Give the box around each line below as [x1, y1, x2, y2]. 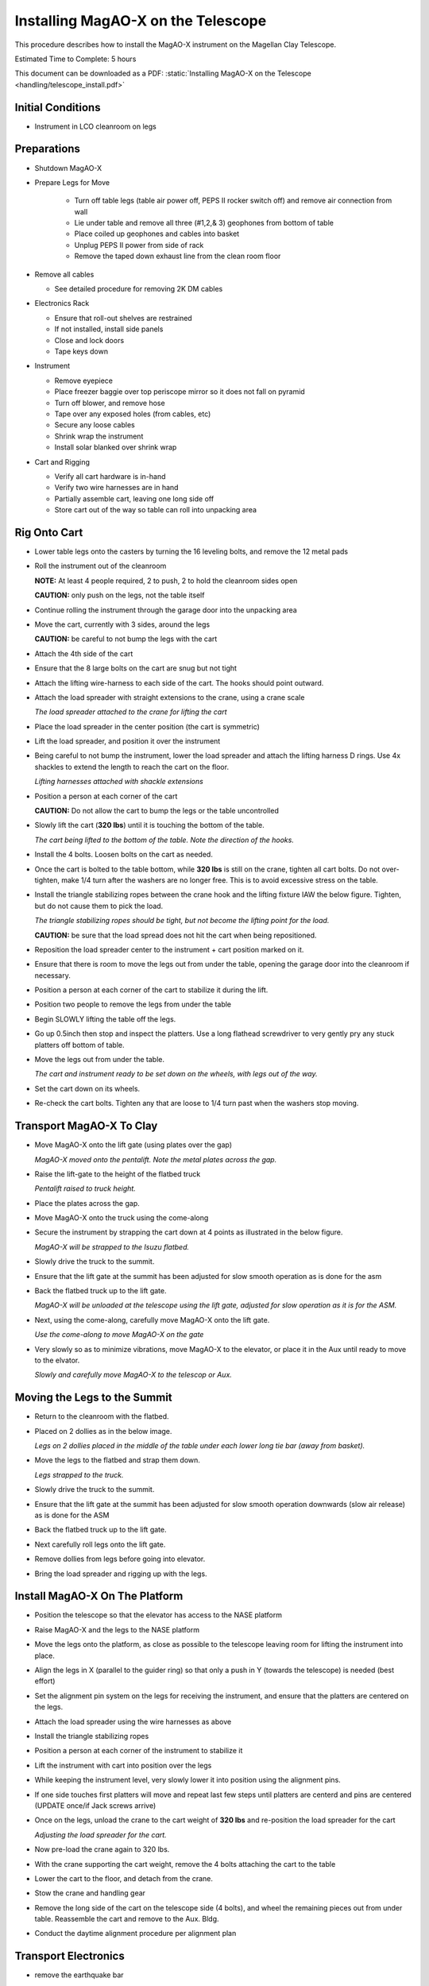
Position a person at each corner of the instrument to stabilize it [34, 1746, 243, 1756]
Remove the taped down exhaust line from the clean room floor [74, 251, 281, 261]
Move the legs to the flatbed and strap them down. [34, 1455, 200, 1465]
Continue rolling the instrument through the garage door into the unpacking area [34, 605, 297, 615]
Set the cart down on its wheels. [34, 1084, 141, 1093]
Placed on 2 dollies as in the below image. [34, 1426, 172, 1435]
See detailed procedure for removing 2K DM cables [54, 284, 223, 294]
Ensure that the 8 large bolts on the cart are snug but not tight [34, 663, 238, 673]
